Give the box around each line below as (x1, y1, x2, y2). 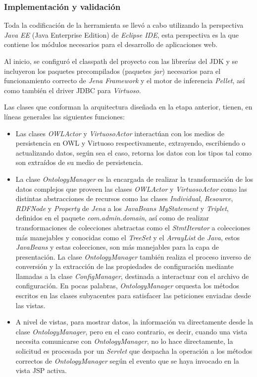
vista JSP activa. (15, 365, 67, 376)
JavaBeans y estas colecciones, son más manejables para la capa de (15, 242, 219, 252)
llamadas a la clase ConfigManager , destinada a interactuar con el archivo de (15, 270, 249, 281)
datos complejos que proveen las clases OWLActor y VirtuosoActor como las (15, 183, 247, 194)
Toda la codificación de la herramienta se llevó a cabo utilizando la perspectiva (4, 20, 244, 30)
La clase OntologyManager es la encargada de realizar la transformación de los (15, 173, 254, 184)
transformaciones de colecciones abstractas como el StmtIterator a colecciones (15, 222, 251, 232)
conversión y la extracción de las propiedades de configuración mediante (15, 261, 234, 271)
